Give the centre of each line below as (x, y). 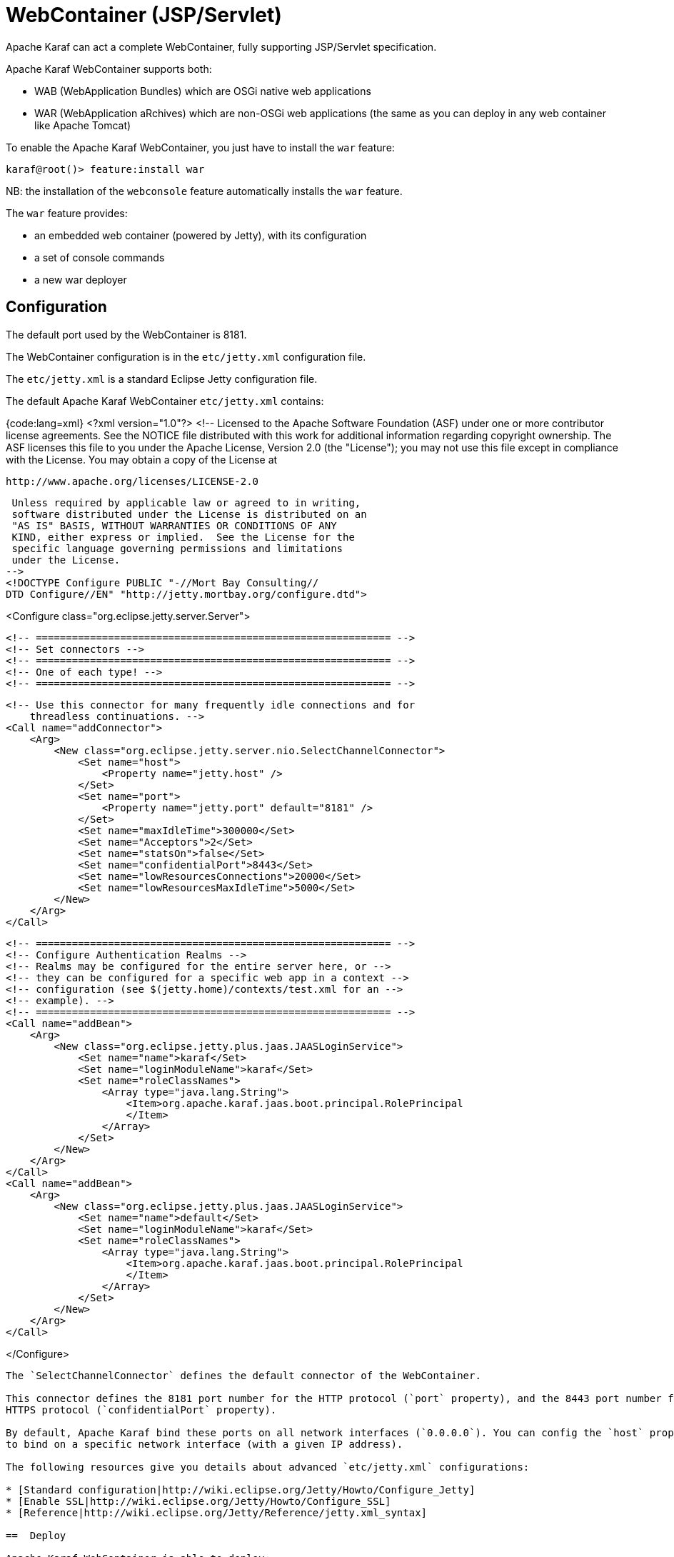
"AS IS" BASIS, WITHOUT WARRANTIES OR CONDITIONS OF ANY (174, 525)
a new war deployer (81, 279)
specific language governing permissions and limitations (177, 548)
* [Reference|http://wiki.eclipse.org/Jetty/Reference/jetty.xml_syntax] (217, 1512)
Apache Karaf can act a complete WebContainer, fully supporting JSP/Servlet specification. (221, 46)
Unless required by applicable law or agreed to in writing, (186, 502)
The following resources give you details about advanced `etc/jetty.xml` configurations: (268, 1467)
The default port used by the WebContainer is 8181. (126, 334)
